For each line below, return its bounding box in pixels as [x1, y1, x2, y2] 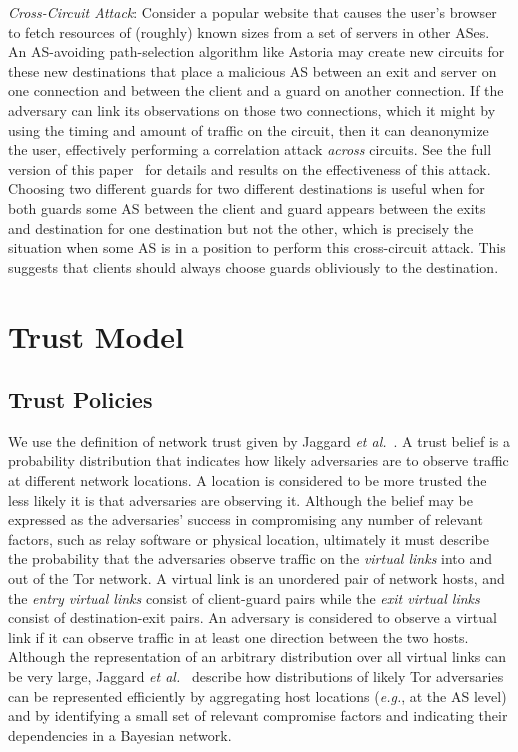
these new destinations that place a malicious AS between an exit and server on [8, 60, 497, 81]
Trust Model [8, 315, 184, 356]
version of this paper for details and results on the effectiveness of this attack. [8, 158, 491, 179]
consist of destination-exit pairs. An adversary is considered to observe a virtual [8, 607, 497, 628]
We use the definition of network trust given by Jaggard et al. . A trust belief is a [8, 430, 510, 451]
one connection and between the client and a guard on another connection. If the [8, 80, 504, 101]
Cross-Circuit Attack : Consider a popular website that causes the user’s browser [8, 2, 497, 22]
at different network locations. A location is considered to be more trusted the [8, 470, 487, 491]
